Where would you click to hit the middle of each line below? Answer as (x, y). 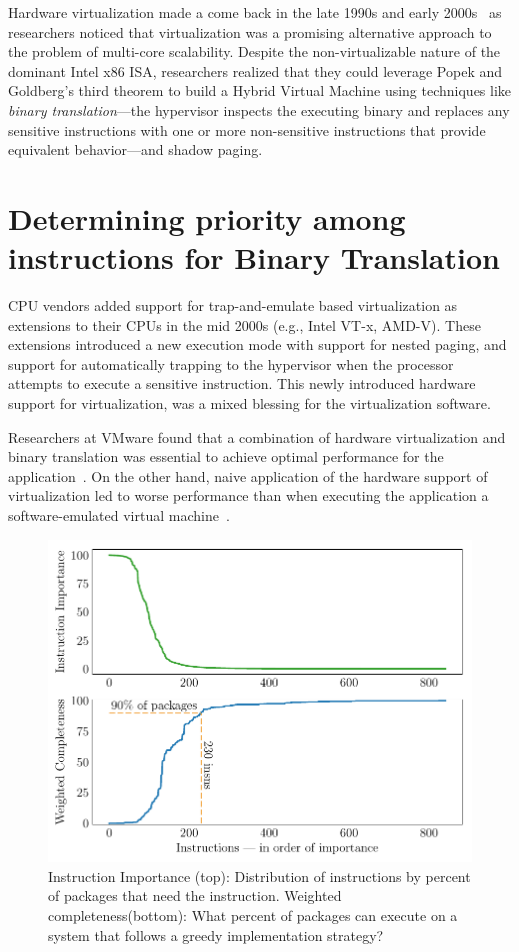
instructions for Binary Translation (254, 257)
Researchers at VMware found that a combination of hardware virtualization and (257, 436)
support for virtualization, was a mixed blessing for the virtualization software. (249, 403)
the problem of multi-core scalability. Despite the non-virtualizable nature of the (254, 51)
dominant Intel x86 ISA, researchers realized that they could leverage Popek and (255, 70)
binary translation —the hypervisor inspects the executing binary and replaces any (259, 109)
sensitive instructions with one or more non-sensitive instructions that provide (247, 129)
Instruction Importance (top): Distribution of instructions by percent (259, 875)
